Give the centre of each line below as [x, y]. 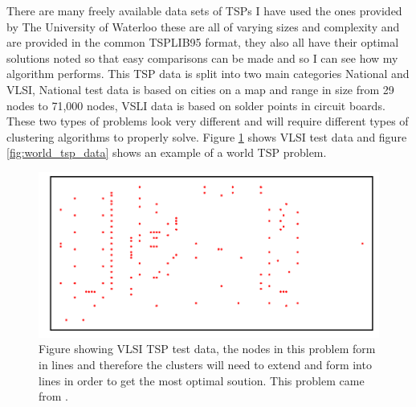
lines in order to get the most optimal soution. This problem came [202, 380]
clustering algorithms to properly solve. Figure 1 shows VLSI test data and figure [207, 136]
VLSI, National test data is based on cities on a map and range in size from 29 [200, 89]
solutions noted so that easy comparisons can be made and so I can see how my [202, 58]
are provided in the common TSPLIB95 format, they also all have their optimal [203, 42]
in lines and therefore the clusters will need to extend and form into [205, 364]
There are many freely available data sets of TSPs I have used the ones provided [204, 10]
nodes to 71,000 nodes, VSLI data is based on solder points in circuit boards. [196, 105]
